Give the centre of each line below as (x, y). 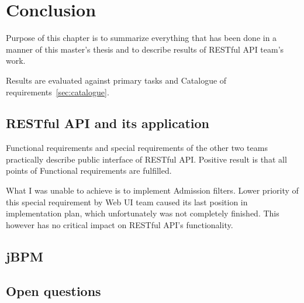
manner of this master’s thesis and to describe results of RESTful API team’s (145, 49)
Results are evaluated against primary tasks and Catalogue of (116, 80)
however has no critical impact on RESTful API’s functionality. (120, 224)
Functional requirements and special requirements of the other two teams (137, 148)
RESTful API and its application (108, 123)
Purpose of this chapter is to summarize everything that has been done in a (141, 38)
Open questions (53, 290)
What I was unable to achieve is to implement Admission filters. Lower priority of (152, 190)
